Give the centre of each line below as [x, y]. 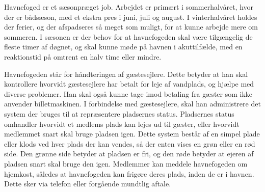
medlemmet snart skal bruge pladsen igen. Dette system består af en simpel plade [132, 134]
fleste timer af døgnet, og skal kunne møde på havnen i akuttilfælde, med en [123, 47]
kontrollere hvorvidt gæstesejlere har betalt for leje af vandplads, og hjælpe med [129, 84]
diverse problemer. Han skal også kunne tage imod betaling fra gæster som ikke [128, 93]
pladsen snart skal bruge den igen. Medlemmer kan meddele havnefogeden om [126, 163]
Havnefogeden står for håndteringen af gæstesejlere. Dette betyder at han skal [126, 74]
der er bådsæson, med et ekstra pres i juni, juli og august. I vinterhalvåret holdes [131, 17]
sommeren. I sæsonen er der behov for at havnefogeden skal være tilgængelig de [128, 36]
